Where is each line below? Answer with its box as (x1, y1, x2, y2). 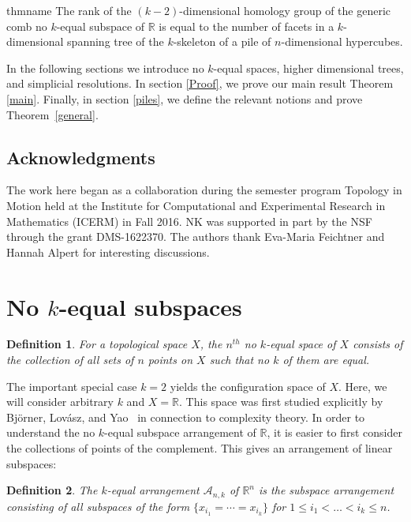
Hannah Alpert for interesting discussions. (6, 243, 210, 260)
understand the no (6, 424, 95, 441)
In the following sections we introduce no (6, 59, 204, 76)
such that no (209, 351, 270, 368)
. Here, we (338, 377, 387, 394)
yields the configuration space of (170, 377, 326, 394)
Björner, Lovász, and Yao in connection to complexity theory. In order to (6, 408, 365, 425)
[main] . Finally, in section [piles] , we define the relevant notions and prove (6, 90, 363, 107)
